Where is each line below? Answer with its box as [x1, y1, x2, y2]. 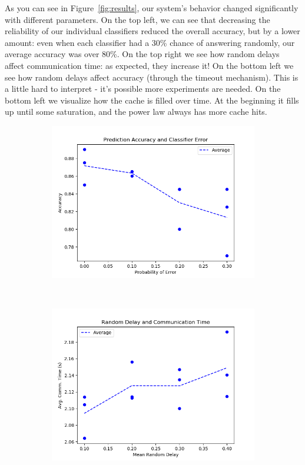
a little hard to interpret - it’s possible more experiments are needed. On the [5, 82, 281, 95]
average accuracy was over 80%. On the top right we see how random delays [5, 48, 280, 60]
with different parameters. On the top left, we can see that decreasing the [5, 13, 270, 25]
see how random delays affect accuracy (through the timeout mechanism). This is [5, 71, 299, 83]
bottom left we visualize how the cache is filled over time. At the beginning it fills [5, 94, 299, 106]
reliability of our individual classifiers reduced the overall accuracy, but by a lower [5, 25, 300, 37]
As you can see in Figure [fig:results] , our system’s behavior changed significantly [5, 2, 299, 14]
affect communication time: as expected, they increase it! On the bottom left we [5, 59, 294, 71]
